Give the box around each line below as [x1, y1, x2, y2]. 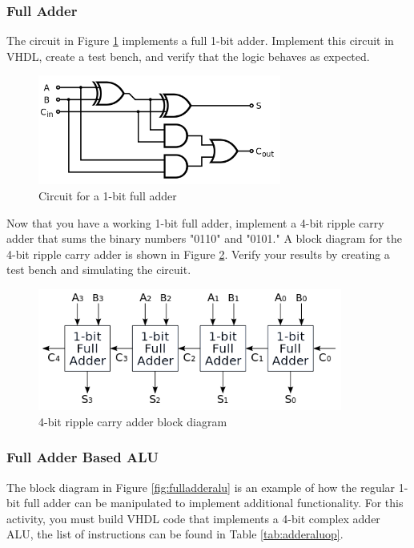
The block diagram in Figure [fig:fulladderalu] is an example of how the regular [6, 478, 396, 495]
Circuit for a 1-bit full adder [38, 187, 177, 204]
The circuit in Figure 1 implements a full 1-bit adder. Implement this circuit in [6, 32, 394, 49]
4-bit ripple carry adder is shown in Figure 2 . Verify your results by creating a [6, 245, 390, 262]
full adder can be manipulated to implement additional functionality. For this [23, 494, 404, 511]
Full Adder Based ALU [6, 447, 159, 467]
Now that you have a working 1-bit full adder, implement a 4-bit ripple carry [6, 214, 384, 231]
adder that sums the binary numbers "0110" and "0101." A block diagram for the [6, 230, 402, 247]
